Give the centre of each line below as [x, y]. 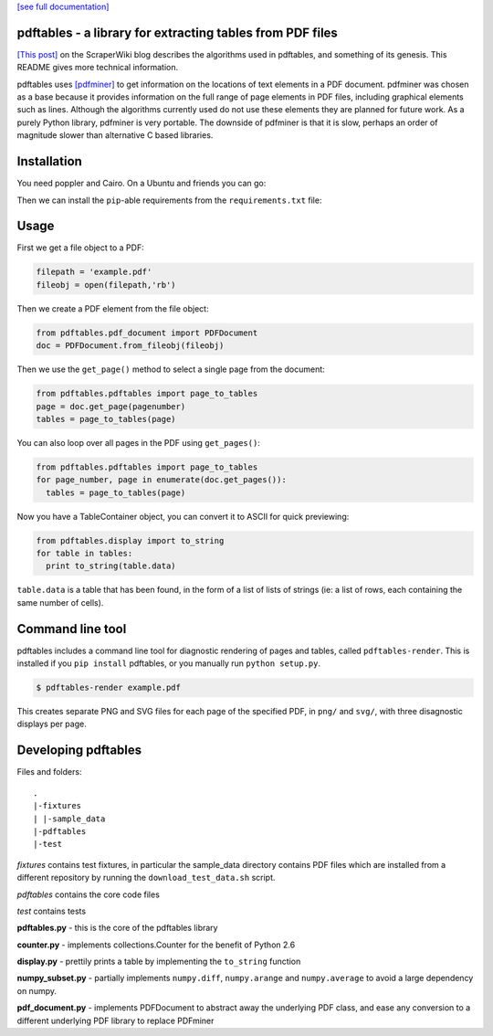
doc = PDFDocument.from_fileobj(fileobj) [130, 346]
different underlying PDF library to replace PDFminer [115, 1020]
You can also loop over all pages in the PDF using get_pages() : [138, 442]
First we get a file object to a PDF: [81, 248]
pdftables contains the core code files [88, 894]
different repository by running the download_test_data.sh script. [146, 878]
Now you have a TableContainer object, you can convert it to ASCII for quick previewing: [183, 516]
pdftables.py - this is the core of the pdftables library [117, 928]
